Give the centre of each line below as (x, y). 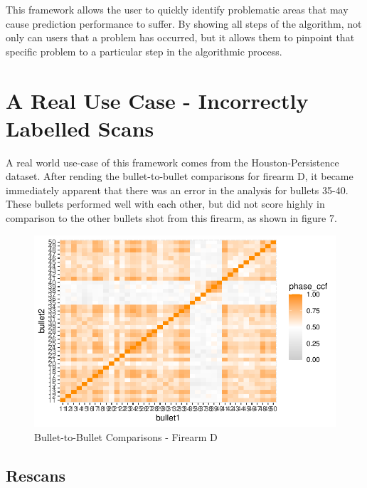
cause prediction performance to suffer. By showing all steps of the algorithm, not (184, 23)
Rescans (36, 476)
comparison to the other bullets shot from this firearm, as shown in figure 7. (171, 218)
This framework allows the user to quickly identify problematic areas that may (177, 9)
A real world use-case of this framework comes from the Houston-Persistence (172, 162)
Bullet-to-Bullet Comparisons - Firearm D (126, 437)
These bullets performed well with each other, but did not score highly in (165, 204)
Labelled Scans (80, 128)
